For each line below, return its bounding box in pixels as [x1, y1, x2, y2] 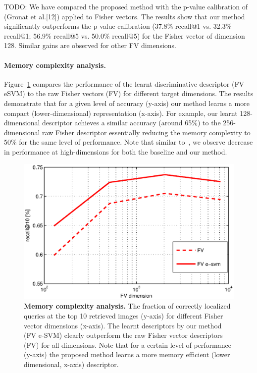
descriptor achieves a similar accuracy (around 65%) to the [42, 117, 221, 128]
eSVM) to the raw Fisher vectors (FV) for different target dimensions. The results [4, 88, 254, 99]
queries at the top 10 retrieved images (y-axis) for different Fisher [24, 310, 223, 320]
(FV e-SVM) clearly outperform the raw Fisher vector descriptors [24, 330, 223, 340]
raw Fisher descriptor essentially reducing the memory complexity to [42, 127, 251, 137]
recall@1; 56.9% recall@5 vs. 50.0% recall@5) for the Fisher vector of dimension [4, 30, 245, 41]
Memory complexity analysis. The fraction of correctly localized [24, 301, 231, 311]
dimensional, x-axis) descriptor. [24, 359, 119, 369]
